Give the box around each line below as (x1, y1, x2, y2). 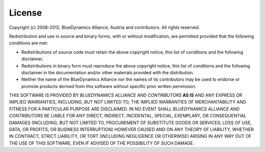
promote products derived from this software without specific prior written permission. (21, 83, 197, 89)
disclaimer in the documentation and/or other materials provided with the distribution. (21, 69, 194, 75)
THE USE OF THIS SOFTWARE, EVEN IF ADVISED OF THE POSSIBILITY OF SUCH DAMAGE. (9, 140, 195, 146)
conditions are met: (9, 40, 49, 46)
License (9, 7, 42, 18)
